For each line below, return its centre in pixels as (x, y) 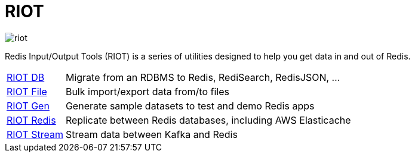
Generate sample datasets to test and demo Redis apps (190, 106)
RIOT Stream (35, 134)
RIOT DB (26, 77)
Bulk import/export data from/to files (147, 91)
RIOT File (27, 91)
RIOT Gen (28, 106)
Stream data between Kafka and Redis (151, 134)
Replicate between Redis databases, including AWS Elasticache (208, 120)
